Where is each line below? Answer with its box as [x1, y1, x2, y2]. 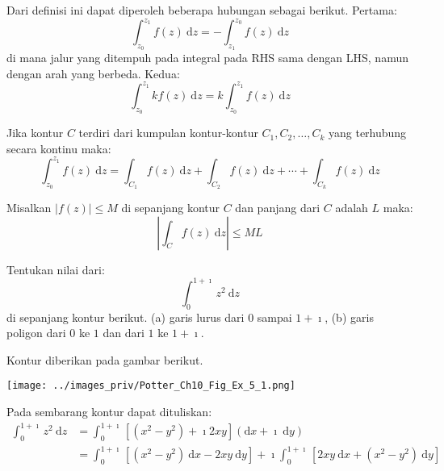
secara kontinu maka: [6, 140, 111, 156]
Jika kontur [6, 124, 64, 141]
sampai [257, 308, 292, 325]
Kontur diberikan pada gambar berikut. [6, 351, 203, 368]
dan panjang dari [235, 199, 320, 216]
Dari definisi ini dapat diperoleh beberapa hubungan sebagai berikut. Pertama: [6, 2, 397, 18]
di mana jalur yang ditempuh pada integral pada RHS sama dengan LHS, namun [6, 49, 408, 66]
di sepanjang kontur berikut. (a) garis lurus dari [6, 308, 245, 325]
